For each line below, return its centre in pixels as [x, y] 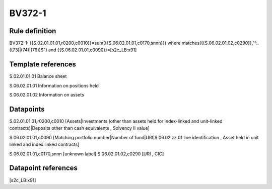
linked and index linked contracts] [44, 145]
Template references [43, 65]
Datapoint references [44, 168]
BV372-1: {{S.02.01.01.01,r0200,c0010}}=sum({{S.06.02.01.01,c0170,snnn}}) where [95, 43]
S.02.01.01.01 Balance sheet [38, 76]
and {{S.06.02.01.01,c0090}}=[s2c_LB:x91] [92, 50]
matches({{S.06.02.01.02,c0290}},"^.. [220, 43]
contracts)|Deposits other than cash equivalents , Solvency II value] [79, 128]
